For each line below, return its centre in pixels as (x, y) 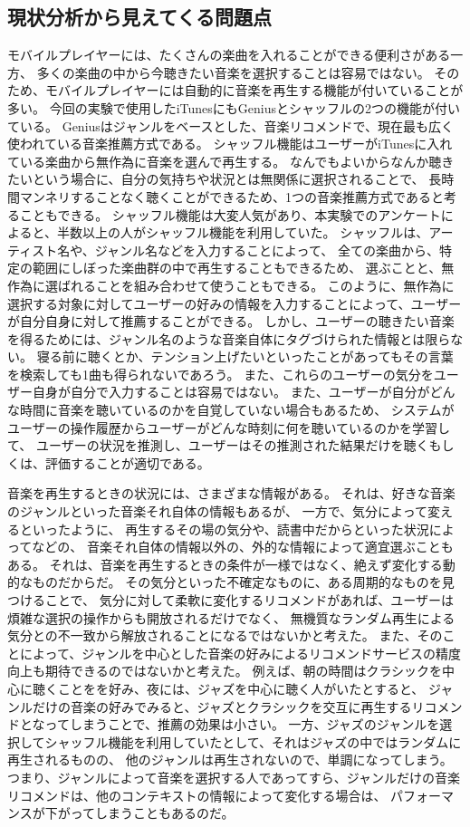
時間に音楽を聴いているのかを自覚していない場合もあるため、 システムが (237, 410)
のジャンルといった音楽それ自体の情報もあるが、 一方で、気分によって (217, 511)
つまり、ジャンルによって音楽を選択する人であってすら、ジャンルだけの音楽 (234, 777)
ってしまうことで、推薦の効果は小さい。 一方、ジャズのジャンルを (242, 724)
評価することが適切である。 (127, 462)
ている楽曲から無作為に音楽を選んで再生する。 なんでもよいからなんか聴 (225, 161)
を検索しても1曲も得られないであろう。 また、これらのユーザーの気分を (221, 374)
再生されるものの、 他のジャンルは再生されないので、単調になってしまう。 (230, 760)
